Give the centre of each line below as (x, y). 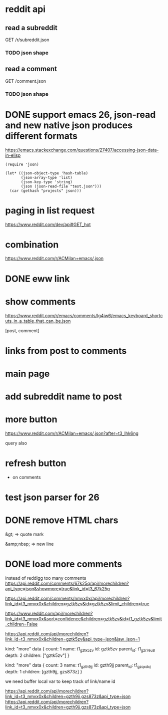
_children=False (21, 624)
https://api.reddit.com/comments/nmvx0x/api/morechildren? (67, 599)
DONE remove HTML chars (62, 520)
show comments (40, 301)
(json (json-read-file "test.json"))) (61, 186)
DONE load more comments (64, 564)
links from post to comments (66, 350)
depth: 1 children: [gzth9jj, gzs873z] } (44, 671)
